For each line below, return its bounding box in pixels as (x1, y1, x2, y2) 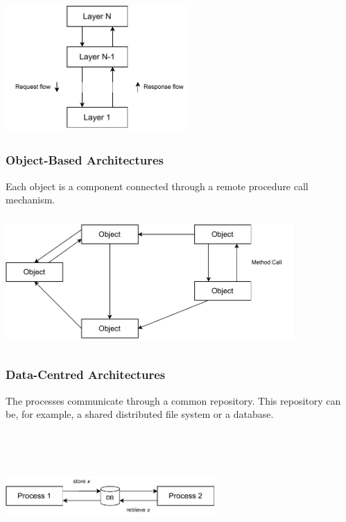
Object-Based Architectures (6, 151, 164, 169)
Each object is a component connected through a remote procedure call (6, 178, 309, 193)
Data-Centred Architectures (6, 366, 166, 383)
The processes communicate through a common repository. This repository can (6, 393, 341, 407)
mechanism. (6, 192, 55, 207)
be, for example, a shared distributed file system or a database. (6, 407, 274, 421)
